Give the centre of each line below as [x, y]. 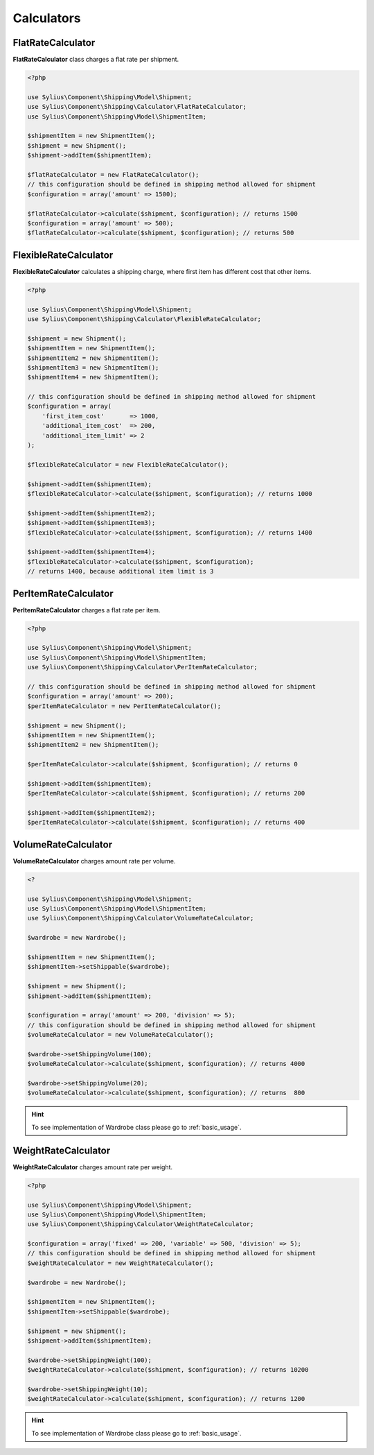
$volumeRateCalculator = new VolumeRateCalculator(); [121, 1035]
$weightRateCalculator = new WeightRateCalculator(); [121, 1263]
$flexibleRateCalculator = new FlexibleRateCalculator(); [128, 464]
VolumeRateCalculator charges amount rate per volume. [94, 861]
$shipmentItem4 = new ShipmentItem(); [93, 377]
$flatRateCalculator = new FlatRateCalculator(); [113, 174]
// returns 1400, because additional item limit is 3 [121, 571]
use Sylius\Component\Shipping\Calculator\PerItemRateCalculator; [142, 667]
